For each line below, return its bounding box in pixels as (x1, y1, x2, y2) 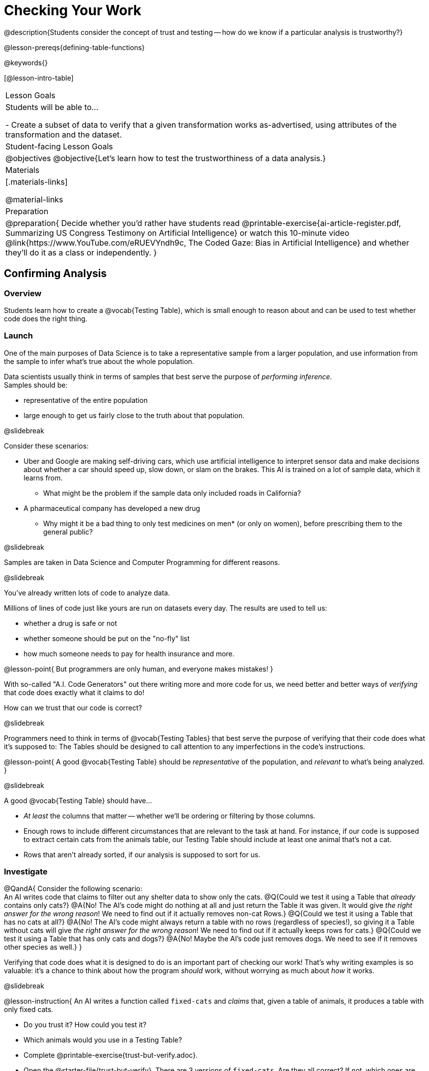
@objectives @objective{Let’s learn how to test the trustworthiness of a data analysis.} (5, 153, 326, 163)
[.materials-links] (5, 176, 68, 187)
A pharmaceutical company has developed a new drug (24, 504, 200, 512)
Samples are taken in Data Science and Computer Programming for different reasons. (4, 558, 280, 566)
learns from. (24, 473, 63, 482)
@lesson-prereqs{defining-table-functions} (4, 43, 145, 52)
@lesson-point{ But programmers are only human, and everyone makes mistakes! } (4, 664, 273, 673)
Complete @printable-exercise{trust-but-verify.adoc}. (24, 1051, 198, 1060)
